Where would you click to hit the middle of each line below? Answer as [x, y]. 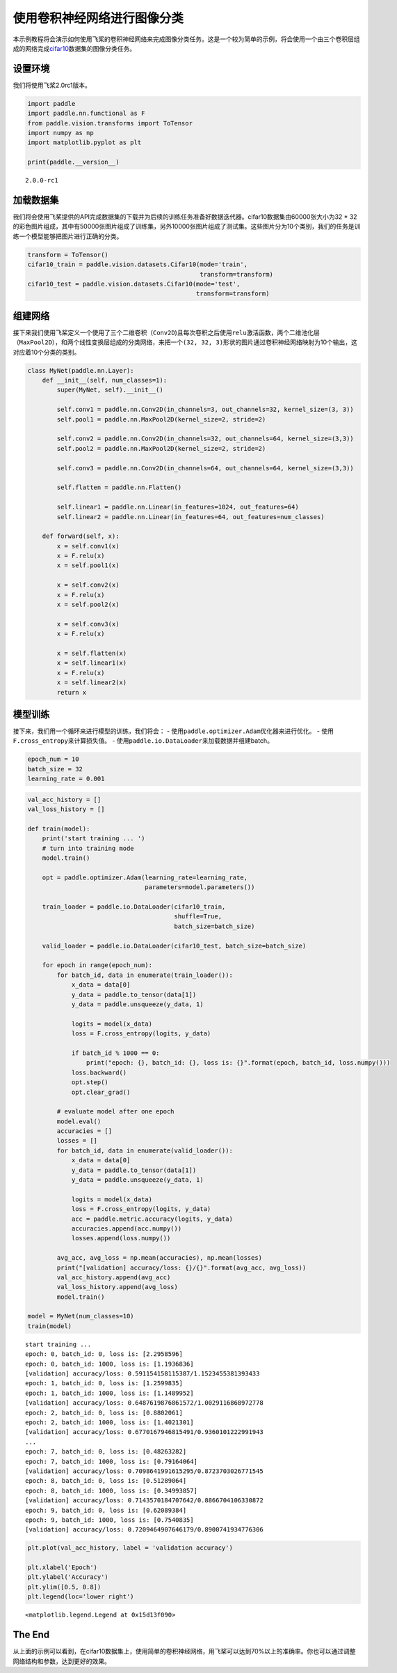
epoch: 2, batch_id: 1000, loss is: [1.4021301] [110, 1422]
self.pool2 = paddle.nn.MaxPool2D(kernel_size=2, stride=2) [161, 448]
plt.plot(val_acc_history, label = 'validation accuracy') [130, 1548]
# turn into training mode [88, 848]
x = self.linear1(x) [92, 663]
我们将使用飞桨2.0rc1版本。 [52, 85]
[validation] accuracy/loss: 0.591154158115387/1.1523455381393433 [143, 1374]
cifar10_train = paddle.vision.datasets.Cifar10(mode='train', [138, 264]
